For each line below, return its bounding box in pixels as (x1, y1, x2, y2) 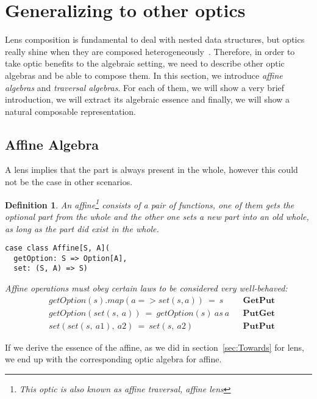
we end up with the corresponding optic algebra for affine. (5, 353, 222, 365)
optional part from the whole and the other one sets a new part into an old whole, (5, 210, 309, 222)
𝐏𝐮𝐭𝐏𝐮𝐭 (243, 321, 276, 331)
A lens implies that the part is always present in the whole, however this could (5, 163, 298, 176)
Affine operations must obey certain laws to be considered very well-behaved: (5, 282, 288, 295)
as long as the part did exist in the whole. (5, 222, 159, 235)
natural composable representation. (5, 104, 136, 117)
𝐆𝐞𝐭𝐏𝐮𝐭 (243, 296, 276, 305)
